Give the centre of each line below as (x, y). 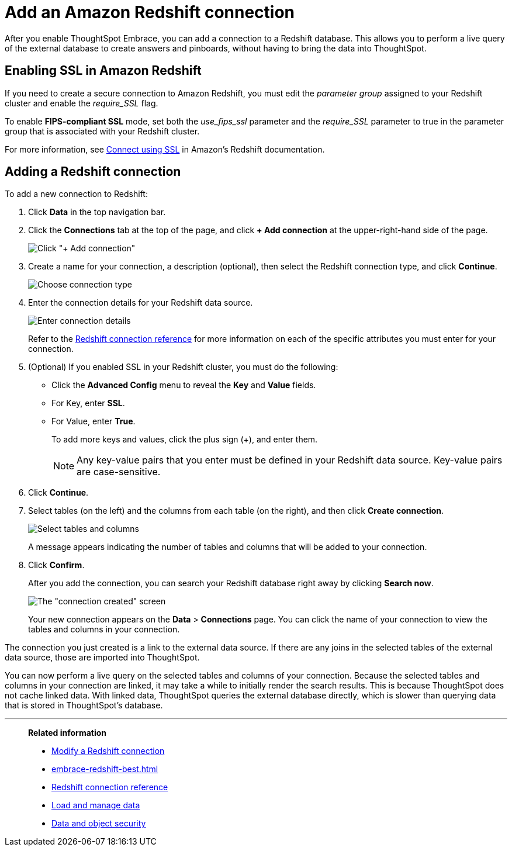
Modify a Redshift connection (108, 751)
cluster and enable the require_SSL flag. (82, 103)
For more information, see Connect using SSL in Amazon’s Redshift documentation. (165, 149)
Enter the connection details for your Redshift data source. (141, 303)
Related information (68, 733)
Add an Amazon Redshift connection (150, 12)
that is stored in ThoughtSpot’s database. (84, 705)
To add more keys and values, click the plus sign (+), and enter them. (185, 440)
